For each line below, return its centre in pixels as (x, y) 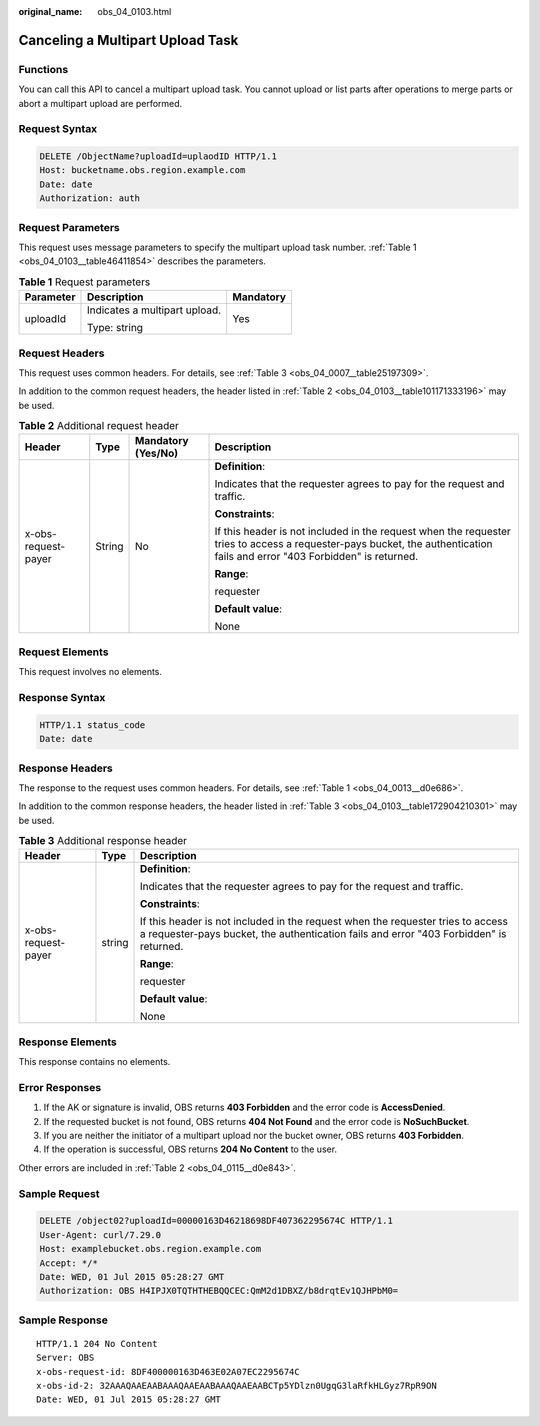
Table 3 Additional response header (103, 841)
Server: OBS (65, 1358)
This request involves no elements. (90, 672)
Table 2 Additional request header (99, 426)
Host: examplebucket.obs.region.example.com (150, 1249)
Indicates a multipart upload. (154, 310)
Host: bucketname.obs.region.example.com (142, 170)
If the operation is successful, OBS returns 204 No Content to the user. (190, 1149)
